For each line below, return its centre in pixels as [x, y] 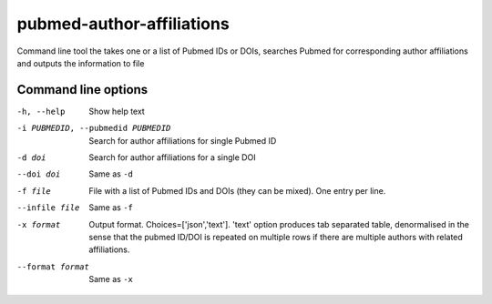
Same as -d [111, 174]
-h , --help [41, 111]
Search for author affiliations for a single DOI [172, 157]
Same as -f [111, 208]
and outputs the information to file [81, 63]
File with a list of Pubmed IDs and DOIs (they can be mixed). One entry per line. [237, 190]
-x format [39, 224]
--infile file [48, 208]
